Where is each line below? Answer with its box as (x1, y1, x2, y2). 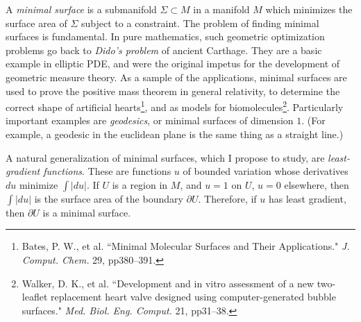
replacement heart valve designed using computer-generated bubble (51, 289, 336, 304)
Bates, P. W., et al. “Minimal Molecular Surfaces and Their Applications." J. (22, 239, 350, 253)
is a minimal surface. (42, 205, 131, 219)
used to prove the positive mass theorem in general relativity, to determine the (6, 83, 340, 98)
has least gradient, (268, 191, 346, 205)
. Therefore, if (198, 191, 257, 205)
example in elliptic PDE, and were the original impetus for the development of (6, 56, 340, 71)
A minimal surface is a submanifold (6, 2, 157, 16)
